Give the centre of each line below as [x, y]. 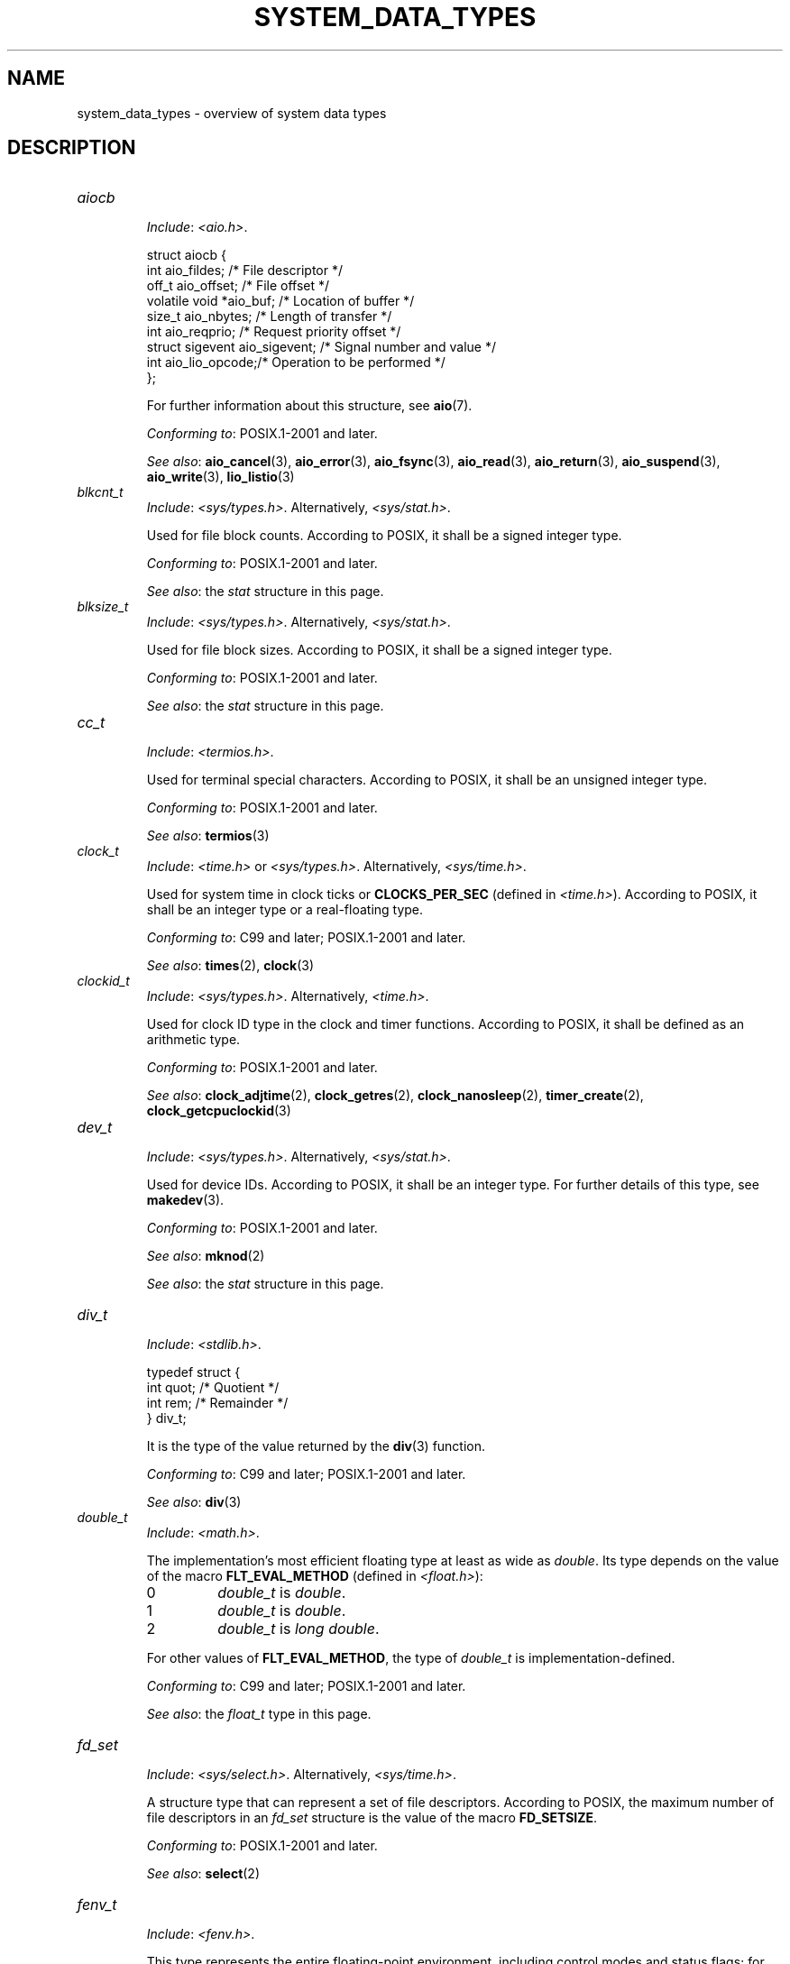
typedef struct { [193, 1372]
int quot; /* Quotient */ [213, 1388]
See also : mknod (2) [206, 1256]
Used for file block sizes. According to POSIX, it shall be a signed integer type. [379, 650]
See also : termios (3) [208, 836]
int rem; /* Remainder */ [217, 1403]
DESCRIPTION [72, 148]
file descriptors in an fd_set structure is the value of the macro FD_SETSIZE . [372, 1818]
